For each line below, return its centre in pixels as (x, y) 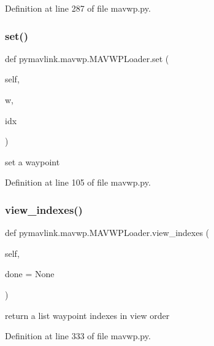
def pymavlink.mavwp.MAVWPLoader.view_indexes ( (107, 233)
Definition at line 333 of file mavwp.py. (78, 336)
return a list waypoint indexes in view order (87, 315)
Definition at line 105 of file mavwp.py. (78, 182)
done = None (30, 274)
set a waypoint (32, 161)
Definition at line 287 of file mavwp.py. (78, 8)
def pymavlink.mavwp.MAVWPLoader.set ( (87, 58)
